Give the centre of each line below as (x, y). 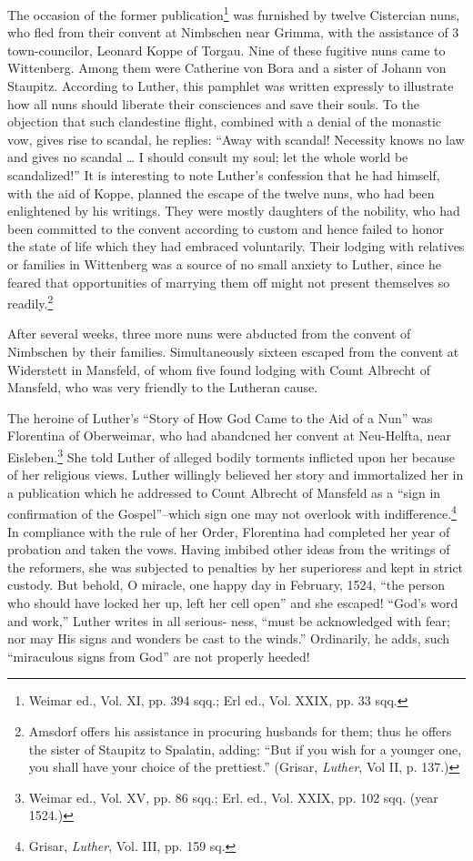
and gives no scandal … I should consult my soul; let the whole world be (208, 157)
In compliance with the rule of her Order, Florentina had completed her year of (229, 531)
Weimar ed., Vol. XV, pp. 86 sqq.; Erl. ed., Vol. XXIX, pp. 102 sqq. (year (233, 797)
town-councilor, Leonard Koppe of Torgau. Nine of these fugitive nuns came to (226, 50)
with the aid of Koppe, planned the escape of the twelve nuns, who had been (221, 192)
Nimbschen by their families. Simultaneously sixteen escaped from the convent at (233, 351)
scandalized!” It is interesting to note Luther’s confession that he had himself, (224, 175)
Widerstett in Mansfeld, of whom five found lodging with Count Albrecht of (219, 369)
